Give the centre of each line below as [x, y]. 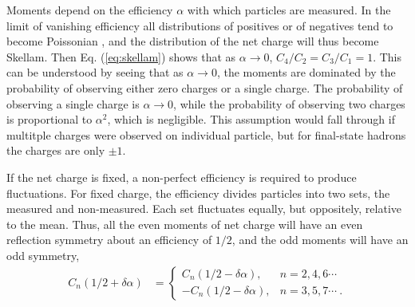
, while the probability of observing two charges [289, 103]
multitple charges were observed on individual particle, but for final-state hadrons [206, 134]
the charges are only [56, 150]
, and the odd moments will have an [320, 240]
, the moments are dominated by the [306, 72]
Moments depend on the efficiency [90, 10]
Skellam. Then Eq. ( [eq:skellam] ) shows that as [121, 56]
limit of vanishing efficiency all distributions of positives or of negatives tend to [200, 25]
